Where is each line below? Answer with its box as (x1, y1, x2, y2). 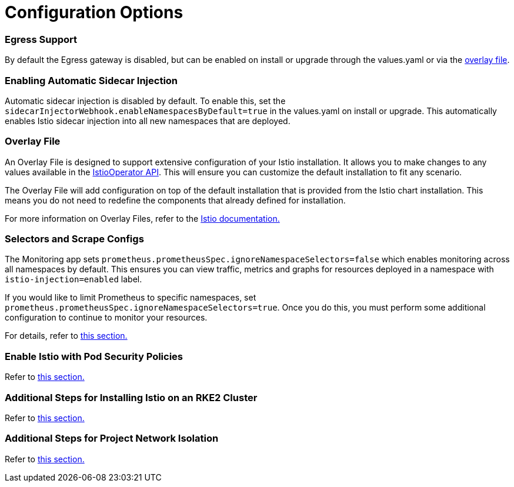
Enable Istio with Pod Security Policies (5, 350, 183, 362)
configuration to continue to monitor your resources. (5, 312, 208, 323)
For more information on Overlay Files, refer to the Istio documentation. (5, 213, 280, 224)
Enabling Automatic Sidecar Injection (5, 74, 178, 86)
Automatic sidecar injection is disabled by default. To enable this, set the (5, 95, 286, 106)
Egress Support (5, 33, 78, 45)
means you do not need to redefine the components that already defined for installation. (5, 195, 346, 205)
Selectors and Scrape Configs (5, 233, 144, 245)
